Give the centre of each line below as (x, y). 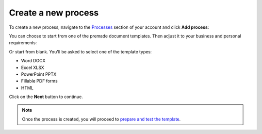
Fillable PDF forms (39, 81)
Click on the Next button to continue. (46, 97)
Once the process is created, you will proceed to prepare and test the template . (101, 119)
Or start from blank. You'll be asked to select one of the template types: (81, 51)
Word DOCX (33, 61)
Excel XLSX (33, 67)
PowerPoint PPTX (39, 74)
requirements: (23, 43)
